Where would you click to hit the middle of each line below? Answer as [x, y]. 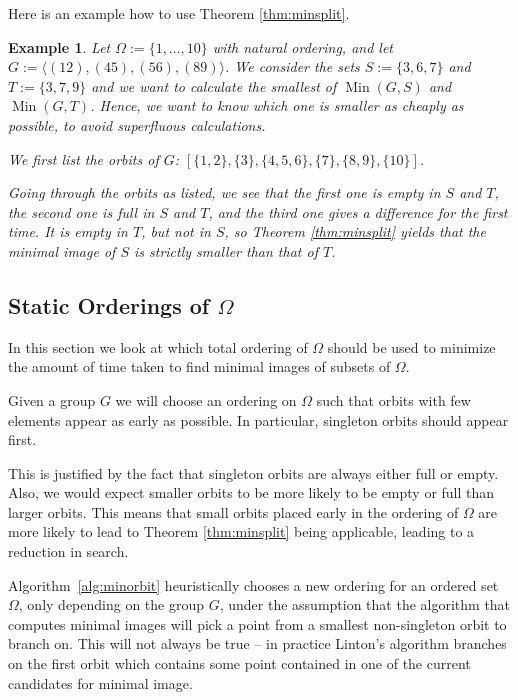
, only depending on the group [111, 604]
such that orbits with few [393, 399]
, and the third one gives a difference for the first [358, 211]
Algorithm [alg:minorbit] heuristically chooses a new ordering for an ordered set [253, 584]
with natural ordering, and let [302, 46]
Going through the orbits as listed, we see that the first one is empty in [224, 192]
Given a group [52, 399]
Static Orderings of [109, 304]
